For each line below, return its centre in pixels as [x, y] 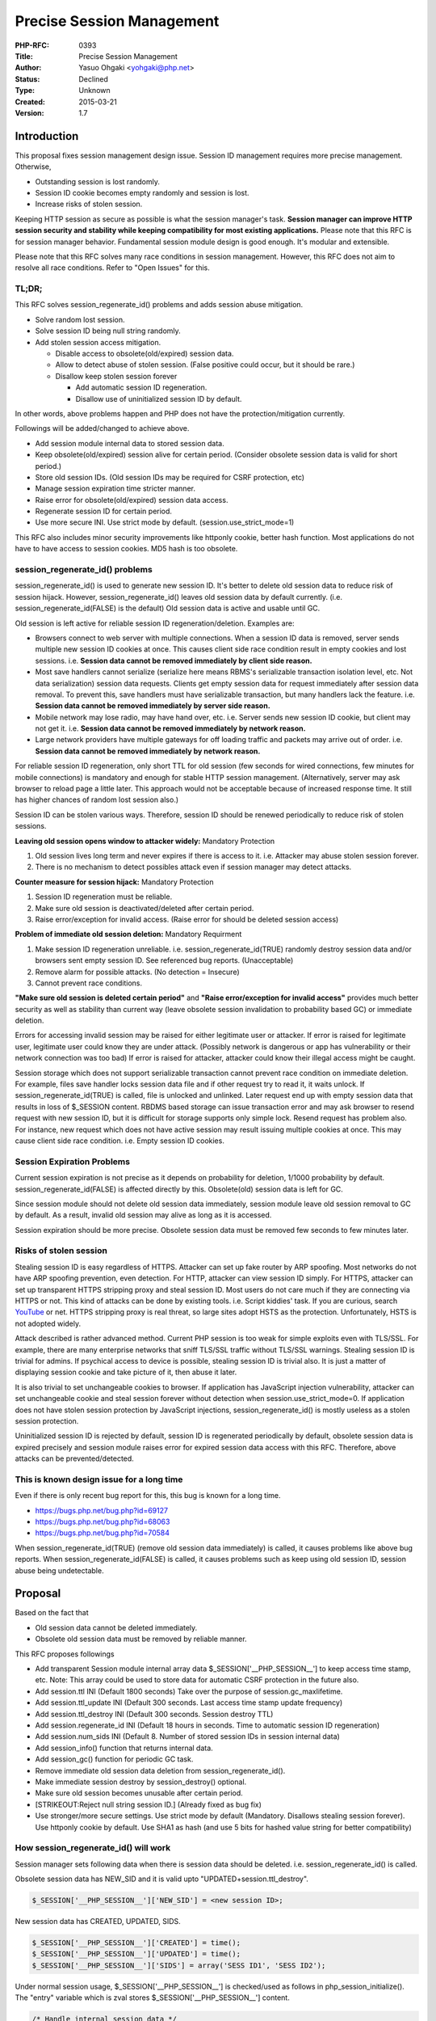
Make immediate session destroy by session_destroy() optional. [141, 1782]
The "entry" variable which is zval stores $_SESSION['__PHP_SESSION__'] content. [152, 1998]
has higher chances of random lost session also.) [97, 800]
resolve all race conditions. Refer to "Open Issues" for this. [112, 268]
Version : [29, 112]
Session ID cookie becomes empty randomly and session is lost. [142, 192]
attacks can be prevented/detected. [75, 1458]
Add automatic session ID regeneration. [141, 387]
